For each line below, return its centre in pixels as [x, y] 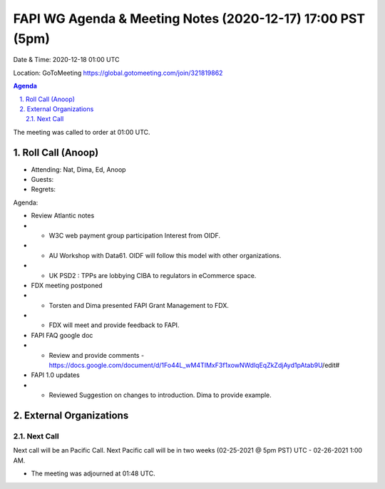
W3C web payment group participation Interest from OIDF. [135, 235]
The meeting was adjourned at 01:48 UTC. [93, 473]
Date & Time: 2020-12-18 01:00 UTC [66, 60]
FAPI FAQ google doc [62, 335]
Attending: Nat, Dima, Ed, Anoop [78, 169]
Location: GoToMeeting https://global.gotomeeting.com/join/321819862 [118, 73]
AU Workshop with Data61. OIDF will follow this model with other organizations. [165, 255]
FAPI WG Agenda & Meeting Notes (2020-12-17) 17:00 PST [189, 19]
